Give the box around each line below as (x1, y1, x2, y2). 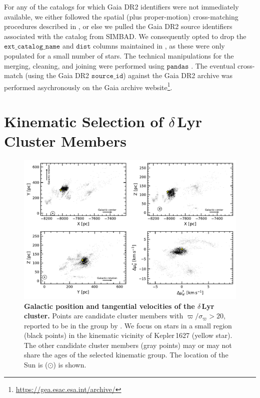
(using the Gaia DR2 (25, 70, 89, 81)
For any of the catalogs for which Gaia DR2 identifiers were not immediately (4, 2, 239, 12)
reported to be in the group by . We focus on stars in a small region (24, 320, 232, 330)
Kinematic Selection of (4, 111, 163, 132)
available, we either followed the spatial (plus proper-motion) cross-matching (4, 11, 238, 22)
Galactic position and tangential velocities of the (24, 300, 195, 311)
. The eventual (191, 60, 235, 71)
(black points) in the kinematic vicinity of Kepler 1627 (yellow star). (24, 330, 232, 340)
